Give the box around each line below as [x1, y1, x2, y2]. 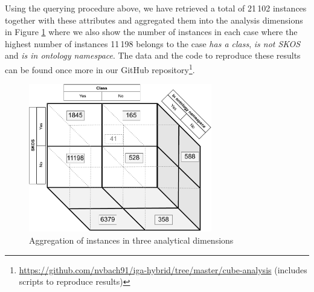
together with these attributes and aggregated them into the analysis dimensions [5, 13, 303, 26]
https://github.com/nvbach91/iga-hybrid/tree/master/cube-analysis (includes [19, 263, 307, 276]
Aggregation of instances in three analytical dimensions [29, 234, 234, 247]
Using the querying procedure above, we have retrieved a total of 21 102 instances [5, 2, 307, 14]
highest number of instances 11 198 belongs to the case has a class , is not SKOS [5, 37, 300, 50]
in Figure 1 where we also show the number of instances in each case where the [5, 25, 298, 38]
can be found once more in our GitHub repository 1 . [5, 61, 195, 76]
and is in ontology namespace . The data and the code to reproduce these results [5, 49, 301, 62]
